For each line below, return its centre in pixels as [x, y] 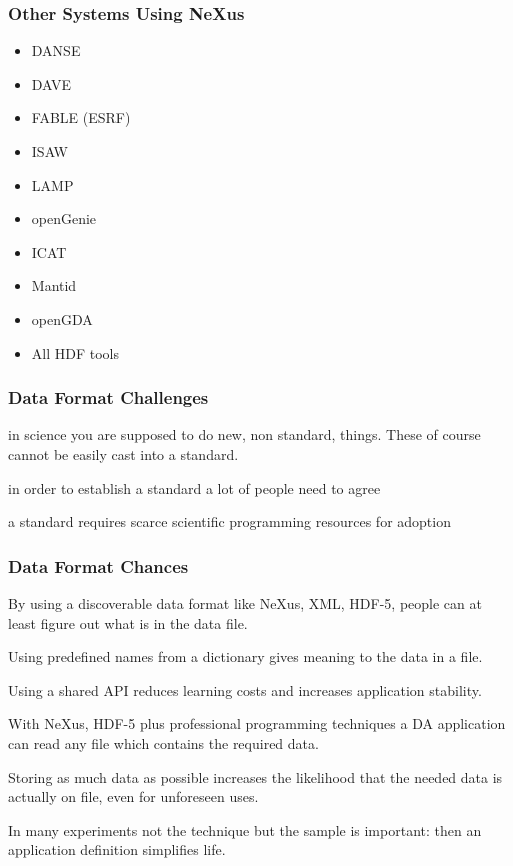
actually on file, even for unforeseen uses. [133, 796]
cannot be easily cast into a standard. [123, 453]
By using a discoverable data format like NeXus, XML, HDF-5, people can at [245, 602]
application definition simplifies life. [117, 849]
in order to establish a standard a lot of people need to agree [194, 487]
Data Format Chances [98, 565]
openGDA [62, 318]
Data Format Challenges [108, 397]
